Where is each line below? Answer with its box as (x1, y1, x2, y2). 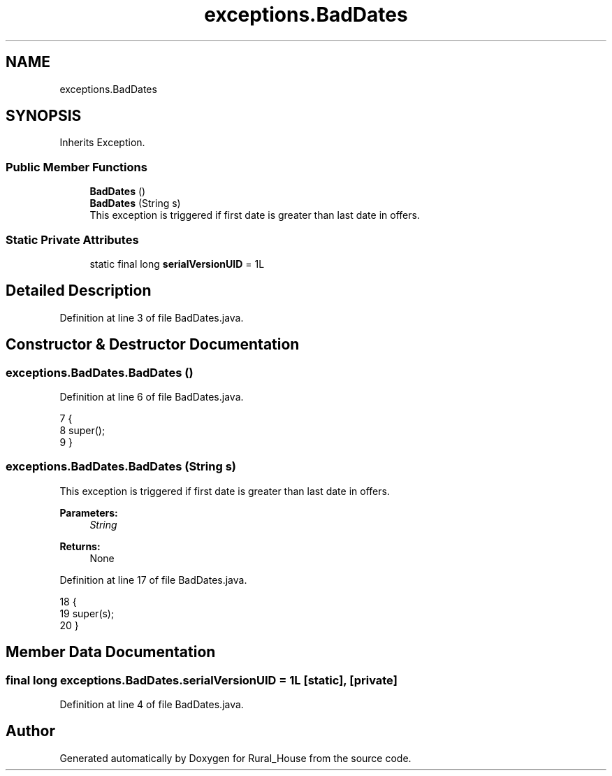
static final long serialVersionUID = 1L (89, 257, 265, 270)
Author (6, 722, 55, 740)
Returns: (59, 540, 101, 552)
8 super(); (59, 424, 105, 436)
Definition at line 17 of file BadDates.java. (59, 573, 247, 586)
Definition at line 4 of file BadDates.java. (59, 698, 244, 710)
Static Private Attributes (6, 232, 139, 247)
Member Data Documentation (6, 643, 216, 661)
